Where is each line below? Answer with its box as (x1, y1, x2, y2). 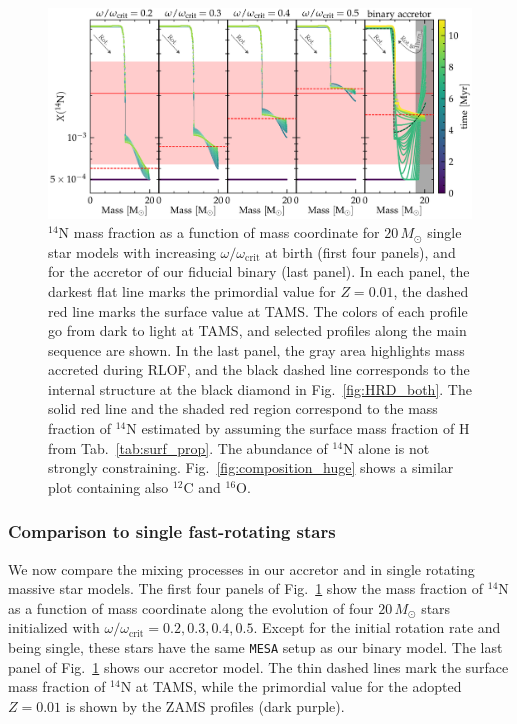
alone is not (358, 437, 430, 458)
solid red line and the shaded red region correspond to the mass (48, 398, 438, 419)
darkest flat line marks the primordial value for (48, 280, 336, 301)
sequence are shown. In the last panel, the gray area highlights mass (48, 339, 465, 360)
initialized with (8, 617, 100, 638)
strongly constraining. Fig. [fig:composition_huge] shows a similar (48, 457, 454, 478)
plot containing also (48, 476, 169, 497)
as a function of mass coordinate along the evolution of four (8, 597, 374, 618)
